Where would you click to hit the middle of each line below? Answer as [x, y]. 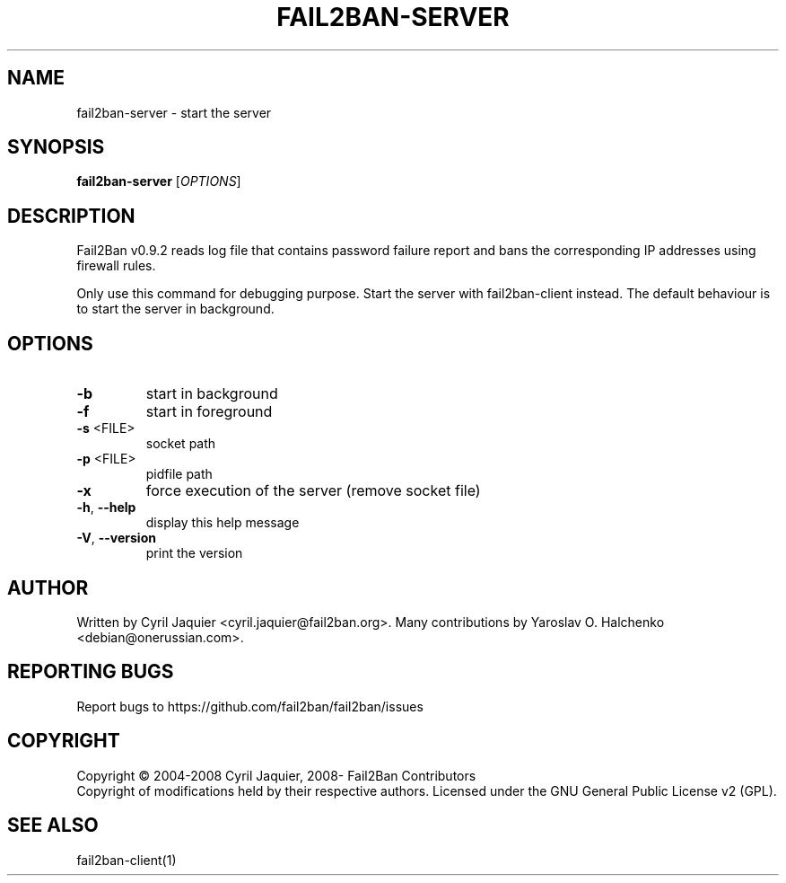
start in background [212, 394]
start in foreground [209, 412]
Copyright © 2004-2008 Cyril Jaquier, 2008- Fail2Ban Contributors [276, 775]
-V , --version [116, 538]
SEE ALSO [53, 826]
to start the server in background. [175, 309]
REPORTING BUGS [91, 672]
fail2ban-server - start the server [174, 112]
